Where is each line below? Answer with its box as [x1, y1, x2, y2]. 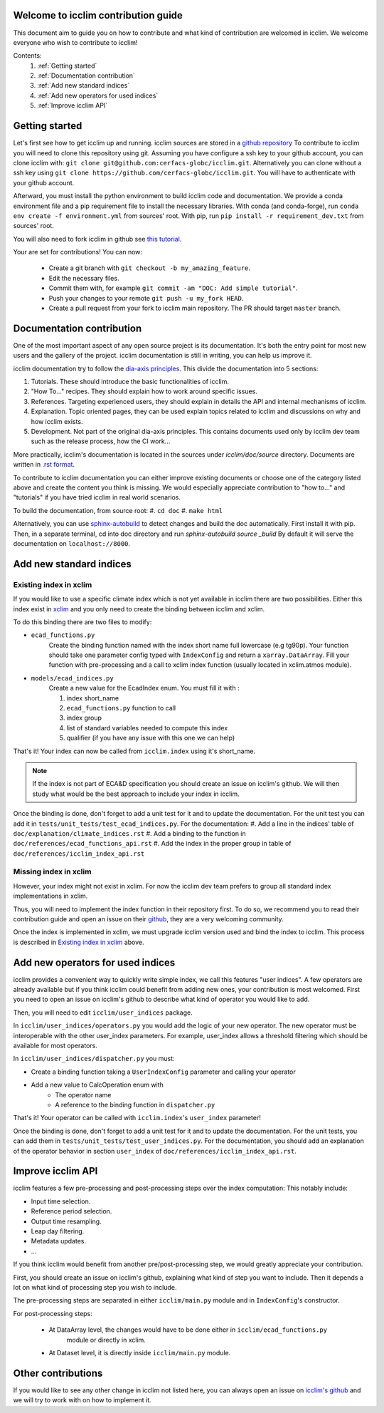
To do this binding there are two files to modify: [13, 617, 152, 626]
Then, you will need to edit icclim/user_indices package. [13, 1008, 193, 1017]
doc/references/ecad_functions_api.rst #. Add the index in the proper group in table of [13, 839, 292, 848]
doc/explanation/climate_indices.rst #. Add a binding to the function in [13, 829, 247, 837]
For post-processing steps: [13, 1309, 92, 1318]
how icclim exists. [31, 417, 83, 425]
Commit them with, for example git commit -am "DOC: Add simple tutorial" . [48, 284, 298, 292]
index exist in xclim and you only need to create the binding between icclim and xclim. [13, 604, 265, 613]
